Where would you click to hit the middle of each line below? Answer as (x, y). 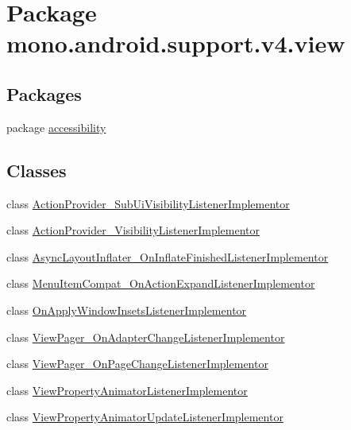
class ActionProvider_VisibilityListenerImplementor (133, 230)
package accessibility (56, 127)
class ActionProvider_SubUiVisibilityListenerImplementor (148, 203)
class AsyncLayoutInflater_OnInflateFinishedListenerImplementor (168, 256)
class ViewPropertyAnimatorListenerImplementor (127, 390)
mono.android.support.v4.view (176, 43)
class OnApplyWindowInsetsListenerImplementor (127, 310)
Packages (44, 93)
